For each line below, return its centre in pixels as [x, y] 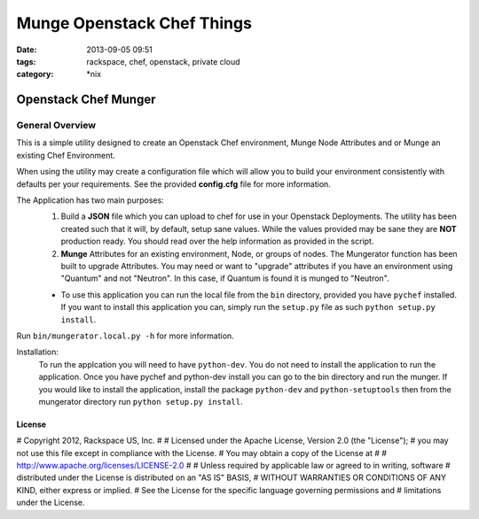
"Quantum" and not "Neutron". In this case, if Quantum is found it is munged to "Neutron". [225, 278]
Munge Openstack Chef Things [134, 23]
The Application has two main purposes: [90, 200]
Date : [27, 50]
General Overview [56, 126]
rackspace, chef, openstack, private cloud [163, 61]
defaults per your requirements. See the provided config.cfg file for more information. [174, 184]
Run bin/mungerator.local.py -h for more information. [125, 336]
